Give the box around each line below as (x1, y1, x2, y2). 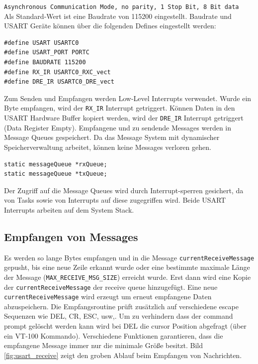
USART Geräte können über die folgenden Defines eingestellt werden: (4, 20, 216, 31)
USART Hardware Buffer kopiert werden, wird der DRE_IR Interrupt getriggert (4, 113, 244, 123)
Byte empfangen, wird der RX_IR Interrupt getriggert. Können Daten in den (4, 103, 235, 113)
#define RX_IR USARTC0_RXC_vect (4, 68, 111, 76)
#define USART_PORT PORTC (4, 49, 89, 56)
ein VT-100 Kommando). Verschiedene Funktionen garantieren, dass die (4, 330, 223, 341)
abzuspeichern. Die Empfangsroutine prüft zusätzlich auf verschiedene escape (4, 301, 239, 311)
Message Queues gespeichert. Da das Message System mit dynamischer (4, 132, 220, 142)
